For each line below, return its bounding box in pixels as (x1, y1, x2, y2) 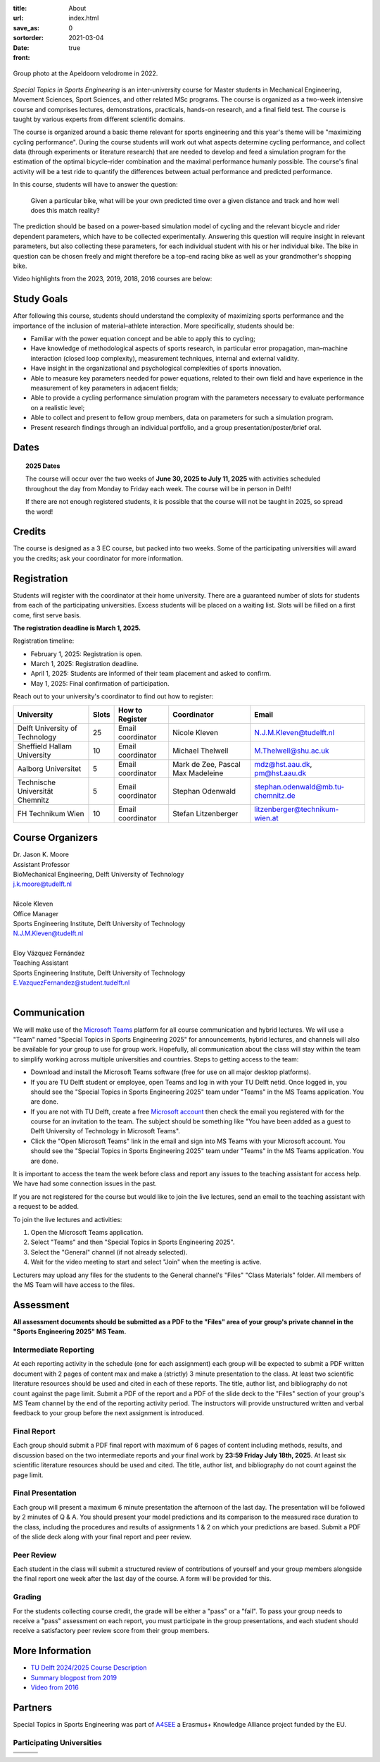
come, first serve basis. (13, 610, 82, 620)
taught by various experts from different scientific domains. (13, 115, 186, 123)
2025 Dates (25, 462, 61, 470)
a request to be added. (13, 1202, 80, 1211)
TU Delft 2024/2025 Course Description (30, 1663, 147, 1672)
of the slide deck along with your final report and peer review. (13, 1532, 191, 1541)
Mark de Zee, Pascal (172, 759, 241, 769)
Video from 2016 (30, 1683, 79, 1692)
